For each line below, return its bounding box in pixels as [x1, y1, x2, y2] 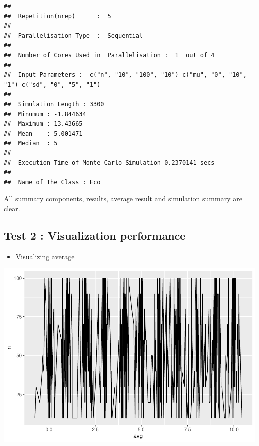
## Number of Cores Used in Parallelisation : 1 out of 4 [4, 51, 215, 59]
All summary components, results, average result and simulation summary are [4, 193, 242, 204]
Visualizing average [15, 251, 75, 261]
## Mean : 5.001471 [4, 130, 83, 137]
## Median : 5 [4, 140, 58, 147]
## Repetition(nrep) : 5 [4, 12, 111, 20]
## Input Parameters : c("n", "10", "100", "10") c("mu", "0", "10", [4, 71, 247, 79]
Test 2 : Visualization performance [4, 227, 186, 243]
